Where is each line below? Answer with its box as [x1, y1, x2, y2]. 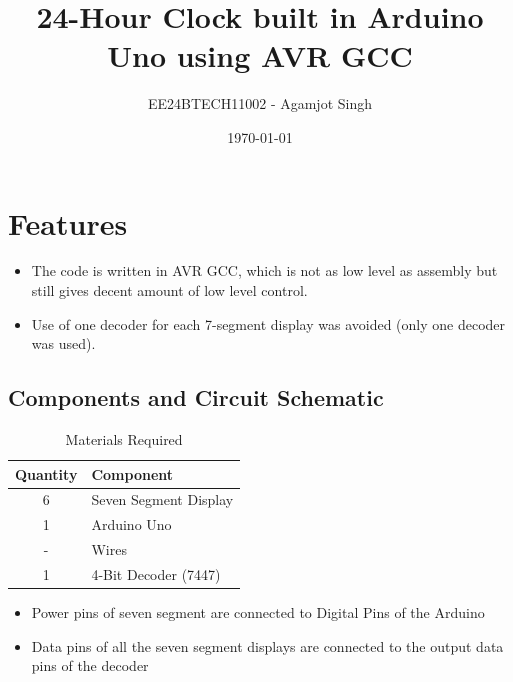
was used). [31, 333, 96, 354]
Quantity [15, 463, 78, 484]
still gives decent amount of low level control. [31, 280, 308, 301]
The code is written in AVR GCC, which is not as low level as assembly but [31, 260, 498, 281]
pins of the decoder [31, 655, 149, 676]
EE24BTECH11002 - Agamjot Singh [147, 93, 372, 114]
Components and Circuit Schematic [8, 382, 384, 413]
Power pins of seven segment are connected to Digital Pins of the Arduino [31, 602, 485, 623]
